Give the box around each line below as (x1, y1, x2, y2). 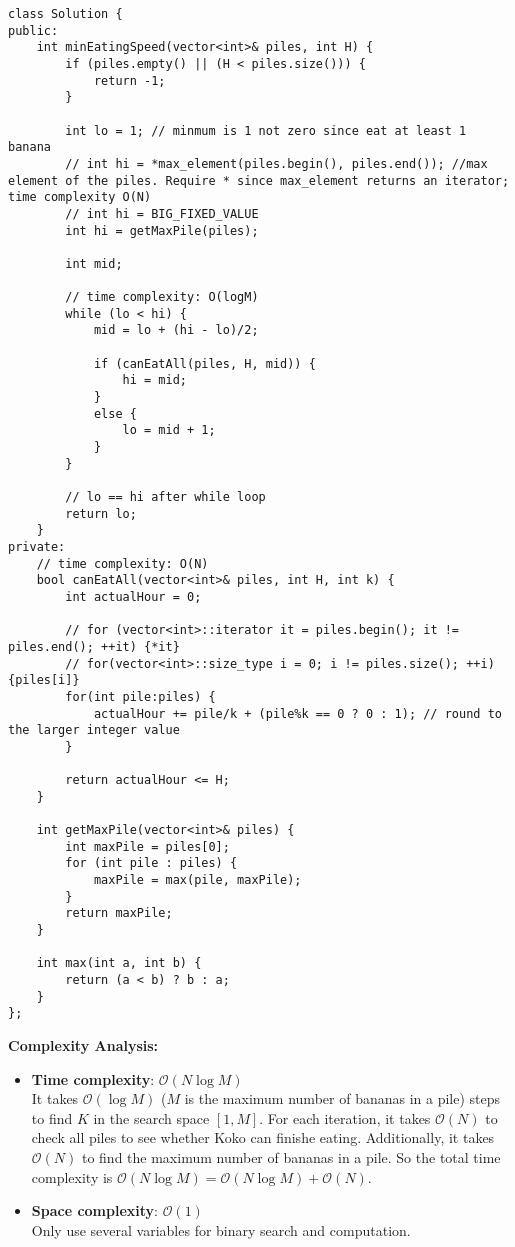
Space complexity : (31, 1200, 158, 1221)
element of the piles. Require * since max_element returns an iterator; (8, 173, 510, 188)
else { (93, 406, 137, 421)
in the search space (93, 1107, 210, 1128)
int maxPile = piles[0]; (65, 839, 230, 854)
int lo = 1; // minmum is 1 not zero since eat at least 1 (65, 123, 467, 138)
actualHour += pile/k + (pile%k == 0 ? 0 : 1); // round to (93, 706, 502, 721)
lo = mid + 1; (122, 423, 216, 438)
